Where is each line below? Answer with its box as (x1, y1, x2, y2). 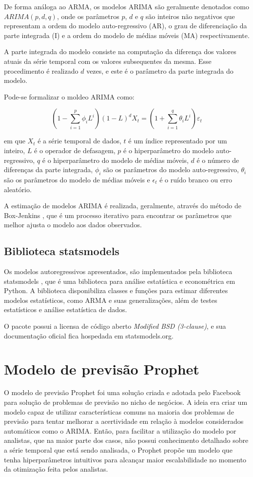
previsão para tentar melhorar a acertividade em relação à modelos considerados (4, 416, 244, 426)
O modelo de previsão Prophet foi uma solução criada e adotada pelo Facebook (4, 387, 241, 397)
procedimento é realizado (4, 65, 78, 76)
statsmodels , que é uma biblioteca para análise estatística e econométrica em (4, 276, 235, 286)
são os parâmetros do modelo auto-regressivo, (103, 164, 239, 175)
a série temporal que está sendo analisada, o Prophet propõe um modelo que (4, 444, 233, 455)
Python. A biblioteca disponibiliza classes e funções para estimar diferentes (4, 285, 228, 296)
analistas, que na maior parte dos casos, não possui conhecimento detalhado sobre (4, 435, 249, 445)
